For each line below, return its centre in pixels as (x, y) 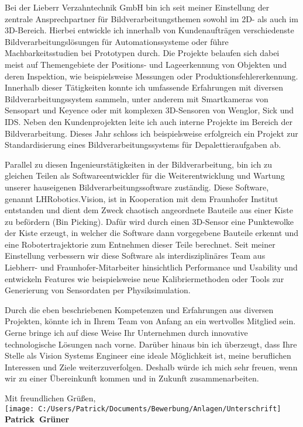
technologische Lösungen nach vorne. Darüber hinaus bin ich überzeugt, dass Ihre (151, 344)
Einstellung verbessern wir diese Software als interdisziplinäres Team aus (135, 256)
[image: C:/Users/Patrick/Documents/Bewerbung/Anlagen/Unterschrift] (143, 409)
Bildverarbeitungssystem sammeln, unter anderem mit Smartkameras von (137, 98)
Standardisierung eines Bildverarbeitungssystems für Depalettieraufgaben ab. (143, 145)
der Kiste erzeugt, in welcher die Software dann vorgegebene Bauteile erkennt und (152, 233)
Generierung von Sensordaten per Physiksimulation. (98, 290)
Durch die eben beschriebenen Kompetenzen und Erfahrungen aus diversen (139, 309)
